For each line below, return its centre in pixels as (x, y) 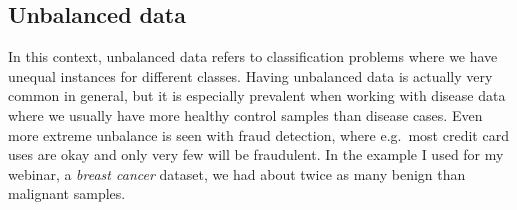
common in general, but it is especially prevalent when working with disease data (257, 95)
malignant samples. (67, 193)
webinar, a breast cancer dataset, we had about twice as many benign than (237, 173)
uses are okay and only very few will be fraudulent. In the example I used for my (256, 154)
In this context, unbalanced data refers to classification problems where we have (253, 56)
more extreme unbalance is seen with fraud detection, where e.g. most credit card (258, 134)
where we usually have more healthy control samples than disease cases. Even (245, 114)
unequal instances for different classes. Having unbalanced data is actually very (250, 75)
